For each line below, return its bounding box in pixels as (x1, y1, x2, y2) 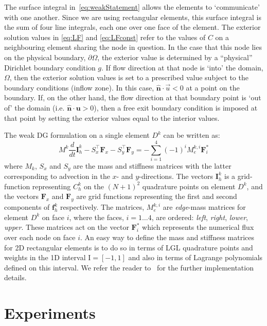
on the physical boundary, (4, 51, 86, 62)
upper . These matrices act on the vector (4, 222, 129, 232)
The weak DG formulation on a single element (4, 130, 150, 140)
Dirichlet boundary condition (4, 62, 96, 73)
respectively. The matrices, (60, 202, 145, 212)
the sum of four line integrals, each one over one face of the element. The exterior (4, 22, 261, 32)
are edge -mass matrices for (163, 202, 246, 212)
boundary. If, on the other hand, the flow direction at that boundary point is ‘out (4, 92, 261, 103)
